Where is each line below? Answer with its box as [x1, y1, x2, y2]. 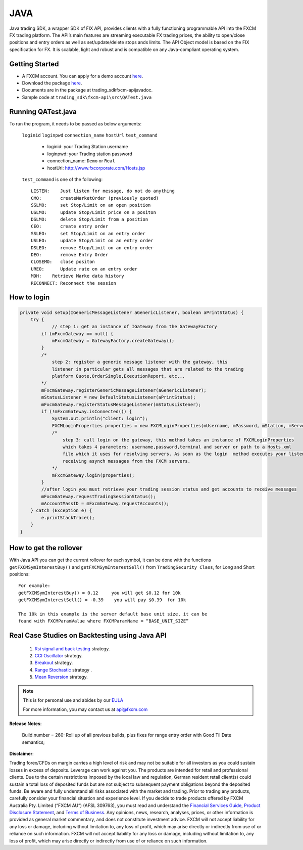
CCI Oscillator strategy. [34, 653, 83, 659]
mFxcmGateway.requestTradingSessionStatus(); [41, 494, 156, 499]
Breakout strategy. [34, 660, 73, 666]
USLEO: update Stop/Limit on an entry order [31, 238, 154, 244]
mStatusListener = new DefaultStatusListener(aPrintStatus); [41, 394, 196, 400]
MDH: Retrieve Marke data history [31, 273, 125, 279]
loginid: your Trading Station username [47, 144, 128, 150]
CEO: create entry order [31, 223, 109, 230]
